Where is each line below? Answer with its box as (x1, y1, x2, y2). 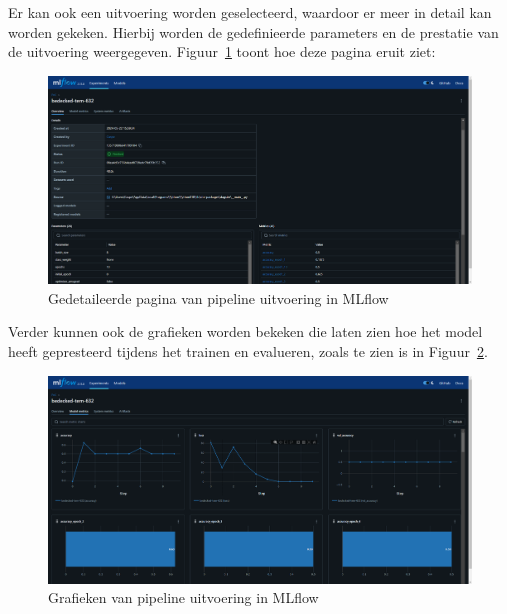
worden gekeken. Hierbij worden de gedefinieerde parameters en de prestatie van (8, 21, 499, 42)
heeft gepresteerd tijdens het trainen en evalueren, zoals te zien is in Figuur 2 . (8, 341, 488, 362)
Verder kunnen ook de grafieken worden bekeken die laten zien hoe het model (8, 321, 483, 342)
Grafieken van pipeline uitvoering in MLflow (48, 587, 319, 608)
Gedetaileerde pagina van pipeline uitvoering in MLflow (48, 287, 389, 308)
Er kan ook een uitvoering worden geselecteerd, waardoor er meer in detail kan (8, 2, 492, 22)
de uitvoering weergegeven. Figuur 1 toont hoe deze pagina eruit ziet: (8, 41, 436, 62)
